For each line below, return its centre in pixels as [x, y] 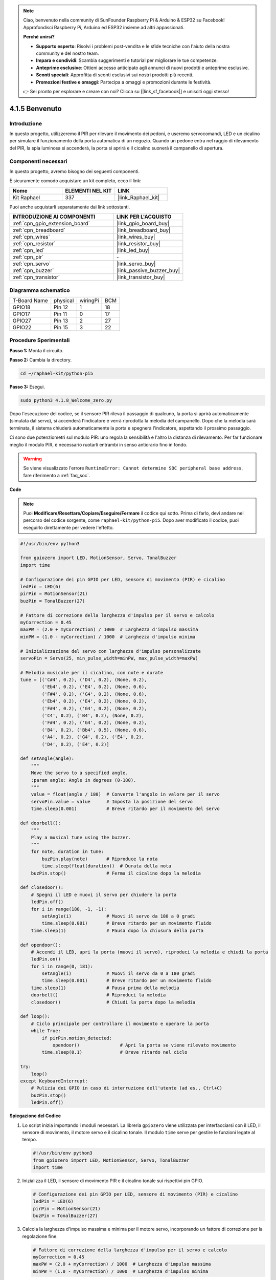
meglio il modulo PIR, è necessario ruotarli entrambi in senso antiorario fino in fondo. [98, 444]
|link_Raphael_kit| [139, 197]
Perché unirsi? [39, 37]
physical [64, 301]
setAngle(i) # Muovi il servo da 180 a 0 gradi [119, 916]
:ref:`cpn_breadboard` [39, 230]
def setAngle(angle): [47, 759]
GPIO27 [22, 321]
